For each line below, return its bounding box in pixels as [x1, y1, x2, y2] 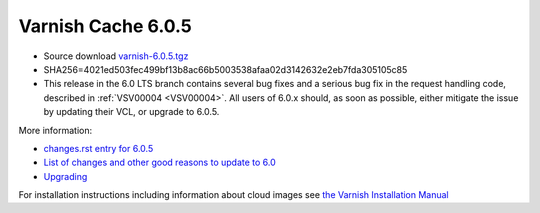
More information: [18, 124, 93, 136]
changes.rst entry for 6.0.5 [43, 142, 154, 154]
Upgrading [43, 170, 88, 182]
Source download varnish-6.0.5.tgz [43, 50, 189, 62]
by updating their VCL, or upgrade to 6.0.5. [43, 106, 220, 118]
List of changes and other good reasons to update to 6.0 [43, 156, 277, 169]
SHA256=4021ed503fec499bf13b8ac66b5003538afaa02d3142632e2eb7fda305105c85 [43, 63, 408, 75]
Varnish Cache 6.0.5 [18, 15, 192, 37]
